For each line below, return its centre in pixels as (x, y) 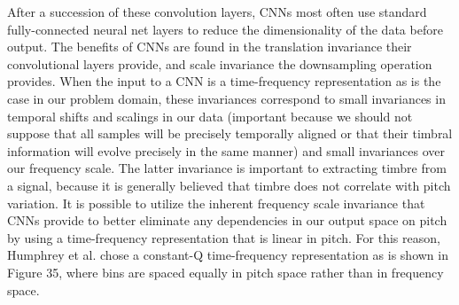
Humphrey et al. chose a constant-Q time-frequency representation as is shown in (228, 255)
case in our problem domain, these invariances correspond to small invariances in (226, 98)
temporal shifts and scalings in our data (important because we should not (210, 116)
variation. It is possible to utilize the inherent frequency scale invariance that (216, 203)
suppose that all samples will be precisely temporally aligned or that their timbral (230, 133)
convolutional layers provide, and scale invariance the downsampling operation (220, 63)
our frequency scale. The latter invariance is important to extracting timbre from (227, 168)
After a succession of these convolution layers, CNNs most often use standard (217, 12)
